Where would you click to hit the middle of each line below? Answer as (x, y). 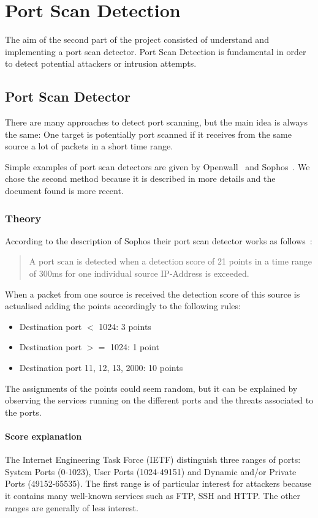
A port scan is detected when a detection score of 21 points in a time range (170, 261)
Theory (23, 218)
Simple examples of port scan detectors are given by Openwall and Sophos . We (157, 166)
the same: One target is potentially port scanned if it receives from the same (148, 134)
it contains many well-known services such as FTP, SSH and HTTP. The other (153, 495)
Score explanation (44, 436)
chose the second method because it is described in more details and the (140, 178)
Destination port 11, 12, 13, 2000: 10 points (101, 368)
